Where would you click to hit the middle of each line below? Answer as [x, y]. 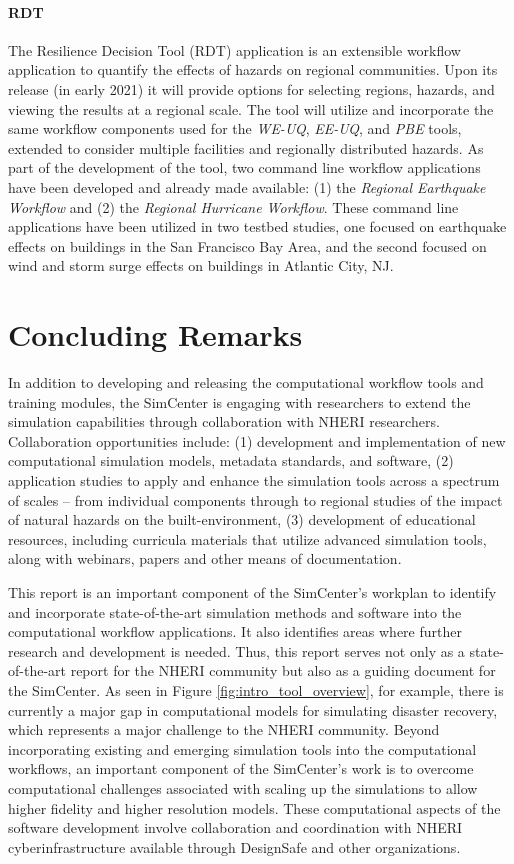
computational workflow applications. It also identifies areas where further [235, 631]
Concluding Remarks [155, 334]
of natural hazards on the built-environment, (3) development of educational [242, 519]
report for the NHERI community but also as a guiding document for [283, 670]
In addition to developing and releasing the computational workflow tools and [246, 382]
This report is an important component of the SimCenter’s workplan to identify [252, 591]
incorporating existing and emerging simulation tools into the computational [242, 748]
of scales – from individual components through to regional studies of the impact [255, 499]
